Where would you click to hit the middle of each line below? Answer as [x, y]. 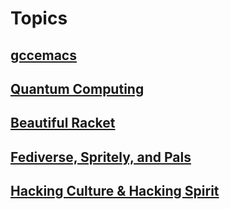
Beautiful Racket [63, 123]
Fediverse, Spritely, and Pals [101, 157]
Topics [39, 18]
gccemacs [43, 55]
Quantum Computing [77, 88]
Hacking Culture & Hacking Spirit [115, 191]
